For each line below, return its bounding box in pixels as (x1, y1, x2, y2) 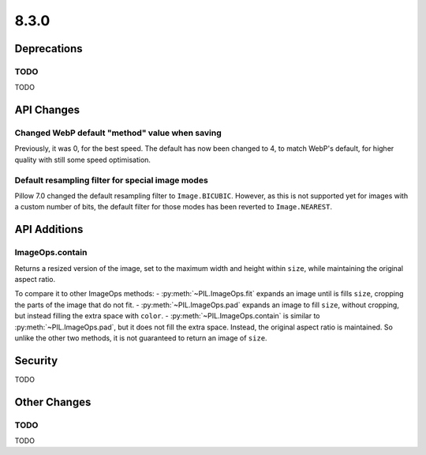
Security (14, 354, 58, 367)
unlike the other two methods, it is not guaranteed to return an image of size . (14, 333, 267, 343)
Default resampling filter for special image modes (14, 175, 208, 186)
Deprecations (14, 42, 83, 55)
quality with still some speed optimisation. (14, 155, 151, 164)
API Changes (14, 103, 80, 117)
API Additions (14, 223, 84, 236)
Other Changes (14, 395, 92, 408)
